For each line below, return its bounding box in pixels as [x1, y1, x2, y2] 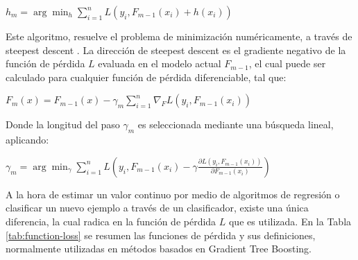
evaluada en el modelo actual [98, 56, 221, 71]
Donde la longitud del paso [6, 117, 120, 132]
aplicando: [6, 132, 49, 147]
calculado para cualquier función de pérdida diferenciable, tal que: [6, 69, 287, 84]
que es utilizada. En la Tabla [228, 214, 352, 228]
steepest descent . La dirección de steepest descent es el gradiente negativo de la [6, 42, 346, 57]
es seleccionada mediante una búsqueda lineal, [137, 117, 334, 132]
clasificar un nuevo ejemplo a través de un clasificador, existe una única [6, 200, 309, 215]
